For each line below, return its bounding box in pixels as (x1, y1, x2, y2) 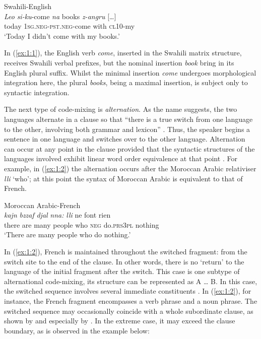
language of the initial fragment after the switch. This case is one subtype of (4, 266, 240, 277)
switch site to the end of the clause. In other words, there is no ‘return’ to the (4, 256, 244, 266)
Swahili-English (4, 1, 52, 11)
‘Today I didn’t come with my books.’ (4, 30, 120, 41)
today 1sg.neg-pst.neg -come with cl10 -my (4, 21, 135, 31)
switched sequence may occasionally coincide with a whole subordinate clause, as (4, 305, 253, 316)
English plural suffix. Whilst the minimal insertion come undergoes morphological (4, 67, 256, 78)
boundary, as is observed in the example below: (4, 325, 150, 335)
